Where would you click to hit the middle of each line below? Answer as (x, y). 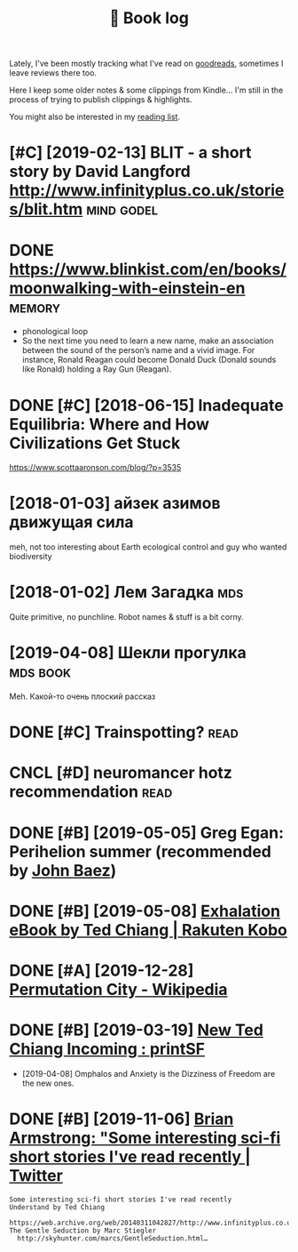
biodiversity (31, 557)
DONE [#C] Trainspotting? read (124, 732)
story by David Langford (100, 172)
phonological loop (55, 332)
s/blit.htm (46, 209)
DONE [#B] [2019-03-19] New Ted (137, 1030)
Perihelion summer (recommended (141, 851)
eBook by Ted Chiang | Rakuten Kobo (149, 930)
